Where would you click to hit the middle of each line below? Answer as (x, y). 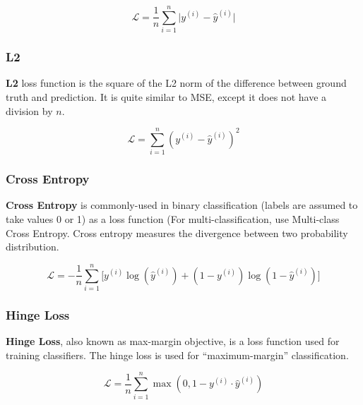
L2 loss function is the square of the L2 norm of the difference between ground (176, 83)
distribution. (32, 247)
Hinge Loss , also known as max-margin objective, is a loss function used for (173, 341)
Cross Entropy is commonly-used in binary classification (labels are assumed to (182, 205)
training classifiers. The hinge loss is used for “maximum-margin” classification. (177, 355)
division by (29, 110)
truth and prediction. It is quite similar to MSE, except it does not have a (166, 96)
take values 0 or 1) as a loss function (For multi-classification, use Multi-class (173, 219)
